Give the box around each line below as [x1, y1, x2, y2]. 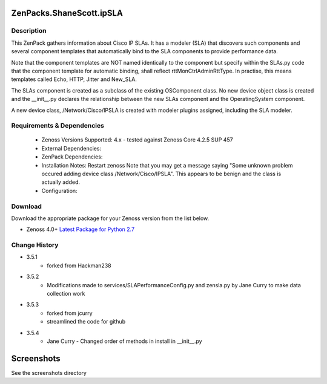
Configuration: [41, 187, 78, 194]
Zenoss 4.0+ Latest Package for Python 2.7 [26, 226, 135, 233]
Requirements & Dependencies [11, 122, 104, 130]
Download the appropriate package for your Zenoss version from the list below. [11, 215, 210, 222]
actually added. [41, 178, 81, 186]
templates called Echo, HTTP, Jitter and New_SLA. [11, 76, 137, 83]
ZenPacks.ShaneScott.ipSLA [11, 8, 124, 18]
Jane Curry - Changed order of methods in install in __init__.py [47, 337, 202, 345]
